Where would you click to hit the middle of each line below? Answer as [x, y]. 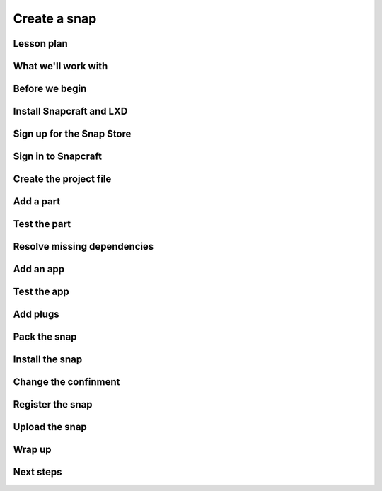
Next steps [37, 472]
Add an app [39, 269]
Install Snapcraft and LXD [70, 111]
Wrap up [33, 450]
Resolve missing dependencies [83, 247]
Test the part [42, 224]
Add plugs [36, 314]
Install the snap [48, 360]
